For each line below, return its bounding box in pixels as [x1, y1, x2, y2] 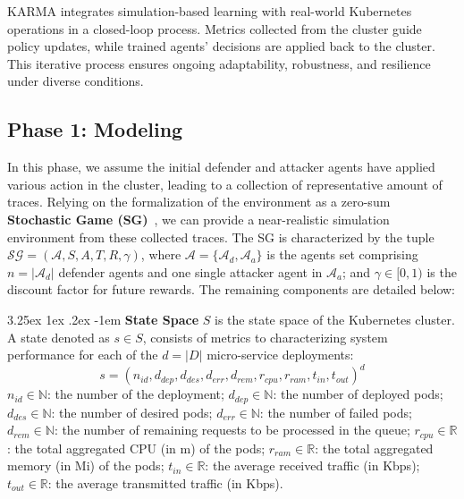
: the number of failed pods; [259, 402, 412, 421]
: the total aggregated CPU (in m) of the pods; [7, 438, 266, 457]
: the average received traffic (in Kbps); [205, 456, 420, 475]
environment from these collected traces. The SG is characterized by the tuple [7, 227, 434, 246]
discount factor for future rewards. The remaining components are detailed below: [7, 280, 456, 299]
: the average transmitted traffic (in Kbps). [47, 473, 283, 492]
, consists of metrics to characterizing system [142, 327, 388, 346]
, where [140, 245, 181, 264]
